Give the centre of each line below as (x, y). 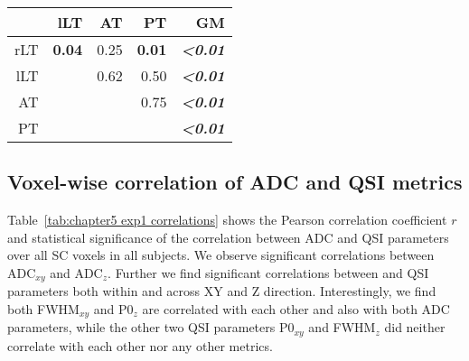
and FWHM (342, 327)
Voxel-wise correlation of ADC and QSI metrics (235, 182)
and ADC (76, 272)
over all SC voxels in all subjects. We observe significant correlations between (221, 255)
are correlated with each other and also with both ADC (296, 309)
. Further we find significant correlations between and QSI (268, 272)
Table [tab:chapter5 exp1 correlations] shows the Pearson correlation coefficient (227, 220)
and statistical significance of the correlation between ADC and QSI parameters (228, 237)
